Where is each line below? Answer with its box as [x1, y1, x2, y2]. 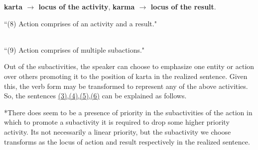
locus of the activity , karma [38, 1, 135, 11]
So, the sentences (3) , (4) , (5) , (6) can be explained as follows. [4, 90, 187, 101]
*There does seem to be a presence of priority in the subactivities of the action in [4, 107, 253, 117]
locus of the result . [150, 1, 216, 11]
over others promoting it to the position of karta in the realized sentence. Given [4, 71, 248, 81]
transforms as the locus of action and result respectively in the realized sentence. [4, 136, 250, 147]
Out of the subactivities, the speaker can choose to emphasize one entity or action [4, 61, 255, 72]
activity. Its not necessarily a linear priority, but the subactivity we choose [4, 126, 231, 137]
